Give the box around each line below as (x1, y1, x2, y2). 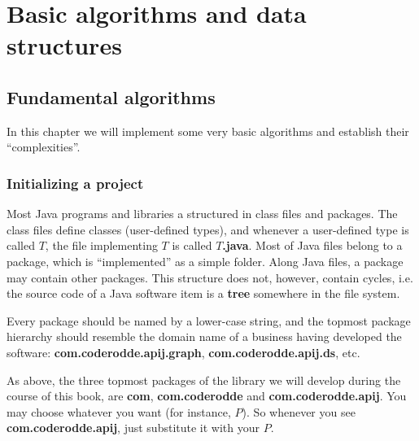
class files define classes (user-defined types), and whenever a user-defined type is (7, 220, 409, 238)
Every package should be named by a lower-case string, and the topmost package (7, 312, 411, 329)
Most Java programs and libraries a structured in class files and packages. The (7, 205, 398, 222)
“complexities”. (7, 138, 81, 155)
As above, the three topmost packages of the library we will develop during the (7, 371, 401, 388)
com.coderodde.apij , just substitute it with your (7, 419, 260, 436)
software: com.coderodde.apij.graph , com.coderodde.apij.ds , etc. (7, 343, 360, 360)
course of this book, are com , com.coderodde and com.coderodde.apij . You (7, 387, 407, 404)
